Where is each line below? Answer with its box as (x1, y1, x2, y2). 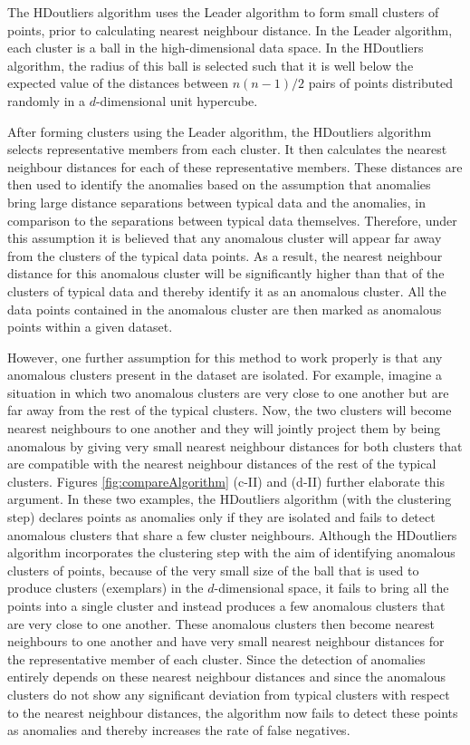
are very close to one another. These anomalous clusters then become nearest (7, 614, 435, 633)
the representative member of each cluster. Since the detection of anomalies (7, 649, 426, 668)
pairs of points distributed (308, 73, 454, 92)
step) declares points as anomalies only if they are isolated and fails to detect (7, 508, 436, 527)
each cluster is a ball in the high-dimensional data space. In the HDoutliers (7, 38, 424, 57)
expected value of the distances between (7, 73, 228, 92)
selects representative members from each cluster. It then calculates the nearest (7, 140, 447, 159)
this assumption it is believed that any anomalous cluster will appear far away (7, 228, 442, 247)
